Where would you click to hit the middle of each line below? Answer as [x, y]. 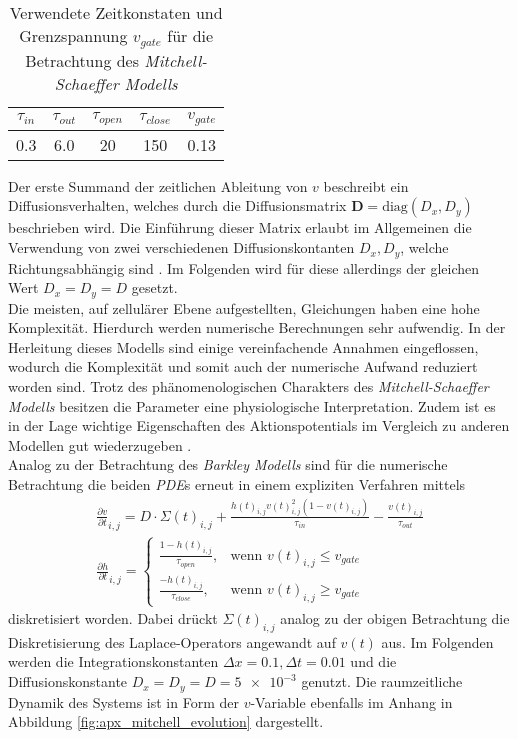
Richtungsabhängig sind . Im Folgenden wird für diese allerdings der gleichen [244, 267]
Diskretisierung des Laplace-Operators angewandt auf [172, 641]
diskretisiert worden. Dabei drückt [113, 618]
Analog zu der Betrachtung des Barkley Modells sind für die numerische [228, 464]
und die [373, 661]
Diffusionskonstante [68, 681]
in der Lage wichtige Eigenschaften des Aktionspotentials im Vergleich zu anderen [259, 425]
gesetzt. [154, 287]
